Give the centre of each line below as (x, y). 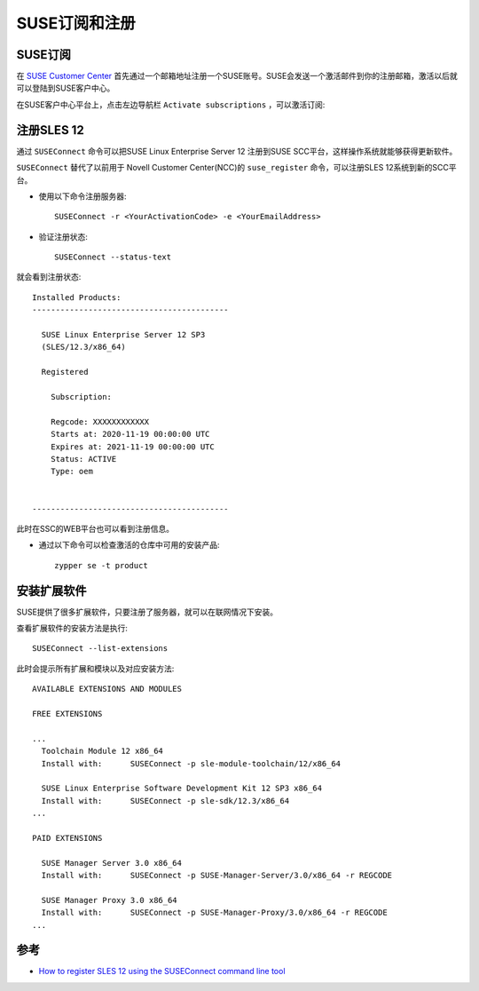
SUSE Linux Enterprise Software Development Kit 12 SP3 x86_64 (182, 789)
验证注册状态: (63, 236)
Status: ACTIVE (83, 459)
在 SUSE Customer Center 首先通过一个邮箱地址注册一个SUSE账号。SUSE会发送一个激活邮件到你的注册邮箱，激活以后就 (237, 76)
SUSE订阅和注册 (76, 23)
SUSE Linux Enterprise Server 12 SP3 (123, 335)
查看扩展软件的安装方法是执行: (72, 628)
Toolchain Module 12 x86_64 (102, 751)
